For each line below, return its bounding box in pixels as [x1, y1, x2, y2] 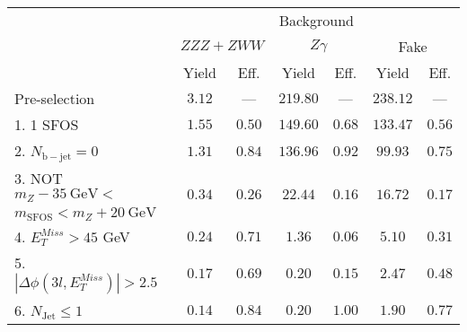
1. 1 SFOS [14, 114, 79, 135]
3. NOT [14, 167, 63, 188]
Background [278, 10, 355, 31]
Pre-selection [14, 88, 95, 109]
